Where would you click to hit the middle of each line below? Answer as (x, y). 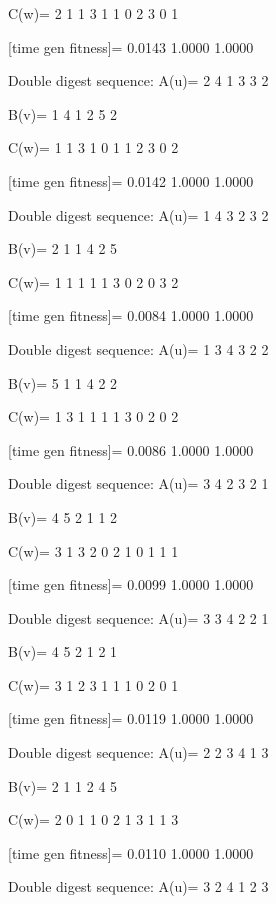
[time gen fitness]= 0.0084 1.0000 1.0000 (131, 315)
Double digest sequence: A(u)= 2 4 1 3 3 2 (138, 80)
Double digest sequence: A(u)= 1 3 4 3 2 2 (138, 348)
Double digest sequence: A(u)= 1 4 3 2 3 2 (138, 214)
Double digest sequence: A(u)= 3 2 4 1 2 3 (138, 886)
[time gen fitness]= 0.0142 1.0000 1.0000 (131, 180)
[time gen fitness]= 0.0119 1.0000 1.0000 (131, 718)
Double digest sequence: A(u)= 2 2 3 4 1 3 (138, 752)
